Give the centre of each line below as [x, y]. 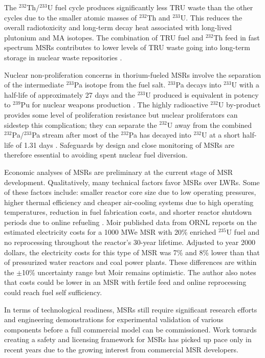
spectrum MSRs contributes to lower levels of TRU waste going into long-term [127, 47]
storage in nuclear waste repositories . [63, 57]
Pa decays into [198, 85]
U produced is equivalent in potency [202, 94]
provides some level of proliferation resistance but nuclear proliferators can [121, 114]
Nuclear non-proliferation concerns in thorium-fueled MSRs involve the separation [132, 74]
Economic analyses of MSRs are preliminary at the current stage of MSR [119, 172]
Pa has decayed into [160, 135]
